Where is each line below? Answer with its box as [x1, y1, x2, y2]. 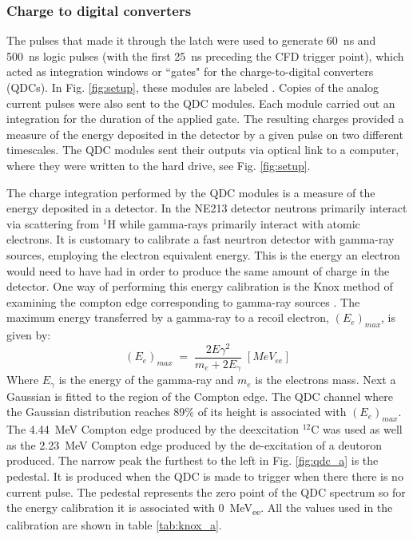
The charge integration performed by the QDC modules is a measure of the [6, 184, 375, 200]
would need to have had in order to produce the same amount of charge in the [6, 262, 390, 279]
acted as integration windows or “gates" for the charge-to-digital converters [6, 63, 374, 80]
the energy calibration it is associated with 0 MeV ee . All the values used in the [6, 499, 393, 517]
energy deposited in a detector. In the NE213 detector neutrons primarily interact [6, 200, 407, 216]
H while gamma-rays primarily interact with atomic [107, 215, 360, 232]
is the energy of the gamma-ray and [58, 371, 234, 388]
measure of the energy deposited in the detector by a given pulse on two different [6, 125, 403, 142]
